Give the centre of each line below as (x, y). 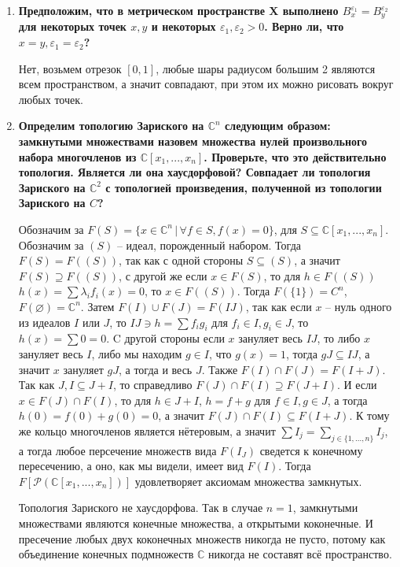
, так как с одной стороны (181, 260)
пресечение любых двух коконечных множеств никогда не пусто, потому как (202, 538)
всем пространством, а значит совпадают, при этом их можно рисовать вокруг (206, 84)
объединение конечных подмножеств (106, 554)
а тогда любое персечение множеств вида (117, 450)
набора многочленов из (77, 156)
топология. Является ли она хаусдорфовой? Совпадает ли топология (194, 172)
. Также (220, 369)
